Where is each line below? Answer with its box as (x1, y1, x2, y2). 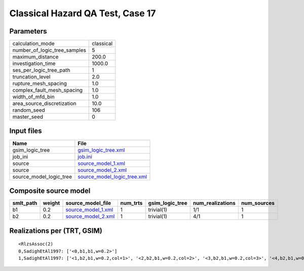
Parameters (9, 27, 47, 36)
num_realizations (193, 199, 236, 207)
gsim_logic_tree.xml (78, 146, 125, 153)
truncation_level (12, 74, 51, 81)
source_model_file (65, 199, 111, 207)
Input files (9, 127, 43, 135)
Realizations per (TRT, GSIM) (9, 226, 102, 235)
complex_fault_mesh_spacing (12, 87, 83, 94)
